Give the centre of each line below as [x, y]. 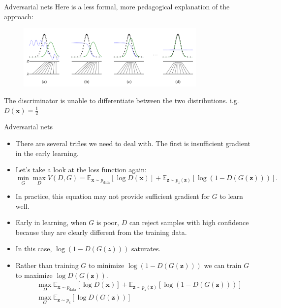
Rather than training [47, 265]
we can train [223, 265]
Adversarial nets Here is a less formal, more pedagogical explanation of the [117, 6]
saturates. [146, 249]
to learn [231, 196]
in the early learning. [47, 153]
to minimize [107, 265]
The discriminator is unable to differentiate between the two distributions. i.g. [122, 100]
